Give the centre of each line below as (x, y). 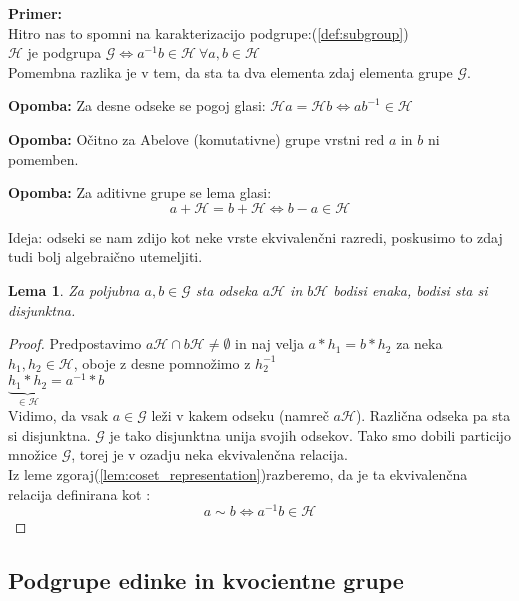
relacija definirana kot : (79, 493)
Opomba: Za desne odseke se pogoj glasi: (137, 105)
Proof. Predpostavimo (75, 343)
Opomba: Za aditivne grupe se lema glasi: (140, 192)
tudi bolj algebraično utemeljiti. (105, 256)
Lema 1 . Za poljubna (74, 289)
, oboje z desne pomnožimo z (162, 362)
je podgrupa (64, 52)
